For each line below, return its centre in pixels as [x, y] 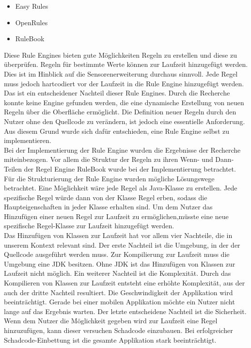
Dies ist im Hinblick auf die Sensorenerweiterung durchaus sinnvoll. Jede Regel [121, 73]
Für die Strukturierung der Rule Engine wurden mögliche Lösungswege [109, 178]
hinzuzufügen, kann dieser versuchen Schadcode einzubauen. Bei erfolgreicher [118, 330]
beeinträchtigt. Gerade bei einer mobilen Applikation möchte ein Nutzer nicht [119, 302]
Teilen [13, 168]
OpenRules [31, 22]
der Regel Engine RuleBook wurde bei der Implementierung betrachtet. [130, 168]
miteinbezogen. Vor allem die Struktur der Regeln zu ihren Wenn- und [109, 159]
